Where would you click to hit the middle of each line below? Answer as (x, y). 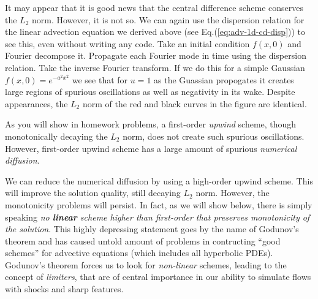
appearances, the (36, 103)
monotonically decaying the (56, 136)
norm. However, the (233, 193)
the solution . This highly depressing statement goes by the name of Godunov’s (152, 229)
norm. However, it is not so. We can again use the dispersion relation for (168, 19)
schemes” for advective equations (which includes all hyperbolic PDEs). (139, 253)
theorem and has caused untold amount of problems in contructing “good (143, 240)
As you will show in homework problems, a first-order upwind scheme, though (151, 124)
